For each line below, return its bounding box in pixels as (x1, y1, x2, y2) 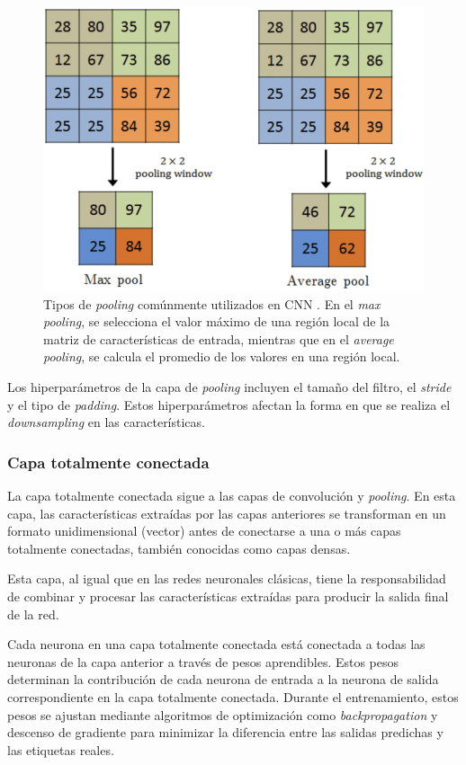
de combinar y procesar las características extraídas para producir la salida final (7, 586, 449, 605)
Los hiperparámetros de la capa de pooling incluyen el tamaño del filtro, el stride (7, 377, 452, 396)
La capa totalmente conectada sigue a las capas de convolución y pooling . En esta (7, 485, 456, 504)
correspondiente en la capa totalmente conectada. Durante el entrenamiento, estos (7, 687, 459, 706)
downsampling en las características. (7, 413, 205, 431)
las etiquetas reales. (7, 740, 114, 759)
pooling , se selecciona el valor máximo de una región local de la (43, 312, 390, 331)
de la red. (7, 604, 59, 623)
